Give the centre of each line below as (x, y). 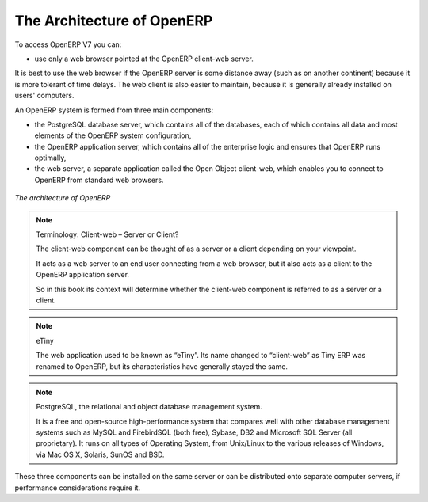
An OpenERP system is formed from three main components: (114, 110)
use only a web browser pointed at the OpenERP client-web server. (144, 59)
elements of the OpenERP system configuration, (113, 135)
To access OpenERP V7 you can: (68, 44)
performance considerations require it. (78, 488)
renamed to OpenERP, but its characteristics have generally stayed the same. (162, 366)
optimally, (50, 158)
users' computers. (44, 96)
